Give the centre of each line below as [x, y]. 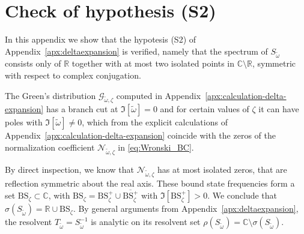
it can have [279, 109]
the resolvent [29, 222]
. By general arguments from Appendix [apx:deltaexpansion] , [186, 208]
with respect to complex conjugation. [73, 75]
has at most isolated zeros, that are [222, 169]
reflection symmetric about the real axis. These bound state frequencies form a [150, 183]
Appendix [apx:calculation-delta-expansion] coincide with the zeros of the [140, 135]
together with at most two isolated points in [153, 63]
